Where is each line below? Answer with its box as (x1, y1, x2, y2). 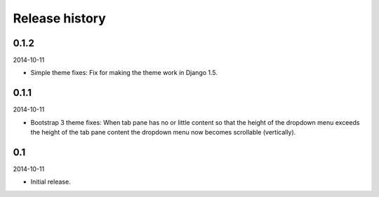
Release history (13, 11, 107, 26)
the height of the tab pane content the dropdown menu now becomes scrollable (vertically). (30, 128, 296, 137)
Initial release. (30, 177, 71, 186)
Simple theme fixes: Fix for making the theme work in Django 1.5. (30, 69, 218, 77)
